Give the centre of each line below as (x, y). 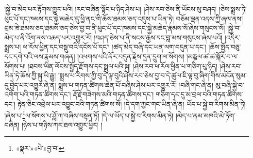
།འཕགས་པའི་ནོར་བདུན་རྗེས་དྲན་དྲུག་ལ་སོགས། (131, 56)
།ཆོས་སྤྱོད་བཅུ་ (225, 47)
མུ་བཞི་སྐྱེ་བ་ (230, 85)
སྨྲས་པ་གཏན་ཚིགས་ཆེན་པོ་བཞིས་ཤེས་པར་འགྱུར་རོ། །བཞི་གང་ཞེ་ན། (136, 85)
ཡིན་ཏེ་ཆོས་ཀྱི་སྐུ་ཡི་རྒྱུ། (30, 75)
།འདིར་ (232, 37)
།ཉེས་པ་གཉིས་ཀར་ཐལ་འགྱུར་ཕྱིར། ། (62, 124)
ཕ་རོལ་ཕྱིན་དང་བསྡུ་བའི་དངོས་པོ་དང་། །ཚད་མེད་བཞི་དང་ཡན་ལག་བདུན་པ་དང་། (115, 47)
